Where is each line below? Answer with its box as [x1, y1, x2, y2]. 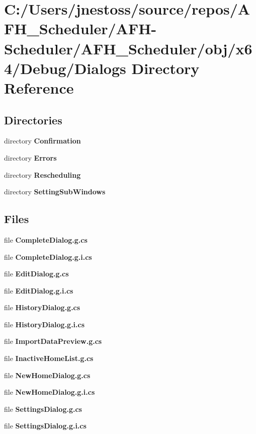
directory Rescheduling [4, 169, 81, 180]
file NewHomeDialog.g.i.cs [4, 387, 95, 397]
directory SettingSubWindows [4, 186, 106, 197]
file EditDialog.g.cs [4, 268, 69, 279]
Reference [4, 77, 74, 98]
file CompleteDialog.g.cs [4, 234, 88, 245]
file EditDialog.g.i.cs [4, 285, 73, 296]
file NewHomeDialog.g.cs [4, 370, 91, 380]
